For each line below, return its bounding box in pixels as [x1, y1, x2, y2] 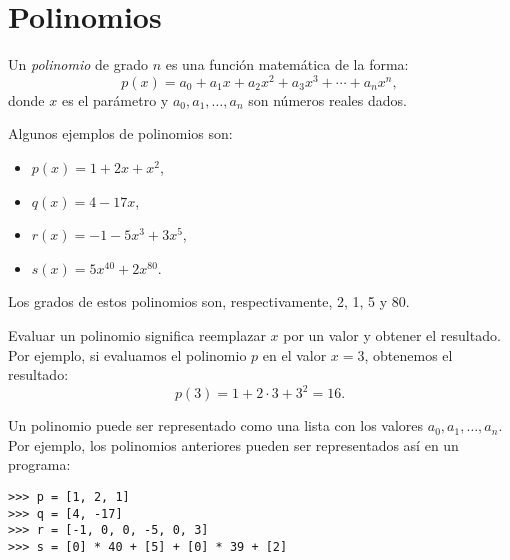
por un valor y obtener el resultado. [283, 324, 501, 345]
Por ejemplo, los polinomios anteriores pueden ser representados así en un [8, 434, 459, 455]
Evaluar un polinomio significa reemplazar [8, 324, 266, 345]
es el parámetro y [61, 89, 169, 110]
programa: [8, 454, 71, 475]
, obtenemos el [364, 344, 453, 365]
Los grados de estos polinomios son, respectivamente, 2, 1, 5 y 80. [8, 291, 410, 312]
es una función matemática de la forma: [165, 54, 409, 75]
